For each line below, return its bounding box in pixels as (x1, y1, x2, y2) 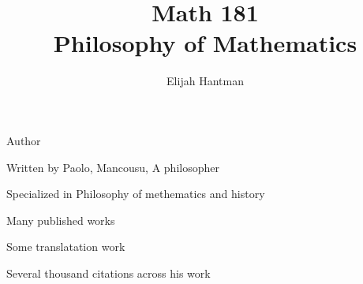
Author (6, 132, 41, 148)
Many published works (6, 211, 115, 228)
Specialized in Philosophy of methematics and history (6, 185, 265, 202)
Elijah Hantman (167, 73, 244, 89)
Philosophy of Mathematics (53, 27, 357, 59)
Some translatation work (6, 238, 125, 255)
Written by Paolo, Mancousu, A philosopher (6, 159, 219, 175)
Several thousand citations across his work (6, 264, 211, 281)
